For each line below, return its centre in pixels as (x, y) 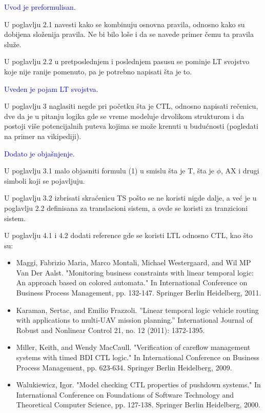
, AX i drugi (240, 171)
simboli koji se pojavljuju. (45, 180)
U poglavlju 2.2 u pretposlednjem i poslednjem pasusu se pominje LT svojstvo (127, 61)
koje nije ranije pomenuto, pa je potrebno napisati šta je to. (98, 71)
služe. (13, 44)
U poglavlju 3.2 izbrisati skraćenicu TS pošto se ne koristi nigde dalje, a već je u (130, 198)
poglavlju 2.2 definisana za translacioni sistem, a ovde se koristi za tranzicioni (126, 208)
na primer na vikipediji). (43, 136)
